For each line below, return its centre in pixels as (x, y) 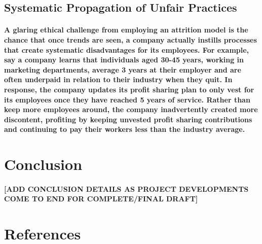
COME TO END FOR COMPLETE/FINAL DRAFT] (101, 199)
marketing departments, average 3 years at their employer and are (123, 69)
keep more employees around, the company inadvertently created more (131, 109)
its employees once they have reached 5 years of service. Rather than (127, 99)
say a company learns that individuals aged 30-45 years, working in (124, 60)
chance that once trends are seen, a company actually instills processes (130, 39)
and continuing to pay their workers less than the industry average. (125, 129)
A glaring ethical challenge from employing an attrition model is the (126, 30)
